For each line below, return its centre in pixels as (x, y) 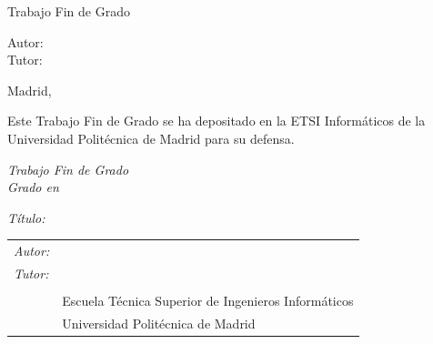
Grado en (33, 187)
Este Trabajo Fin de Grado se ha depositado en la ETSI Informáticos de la (216, 121)
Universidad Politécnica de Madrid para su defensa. (151, 138)
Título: (26, 217)
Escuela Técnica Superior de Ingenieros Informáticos (208, 301)
